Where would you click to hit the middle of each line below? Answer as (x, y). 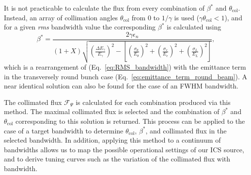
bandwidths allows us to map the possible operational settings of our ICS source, (124, 149)
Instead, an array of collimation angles (61, 17)
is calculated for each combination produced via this (153, 102)
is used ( (187, 17)
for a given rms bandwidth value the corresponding (80, 27)
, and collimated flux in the (186, 130)
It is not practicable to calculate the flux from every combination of (104, 8)
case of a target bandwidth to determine (64, 130)
